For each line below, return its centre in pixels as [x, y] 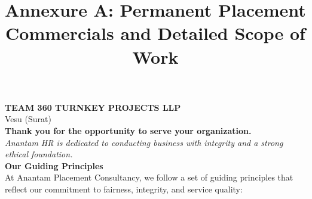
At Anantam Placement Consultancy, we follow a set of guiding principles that [149, 177]
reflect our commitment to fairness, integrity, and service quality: [124, 189]
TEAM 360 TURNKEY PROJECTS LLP [93, 107]
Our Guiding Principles [54, 165]
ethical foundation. [39, 154]
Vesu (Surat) [28, 119]
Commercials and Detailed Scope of [155, 33]
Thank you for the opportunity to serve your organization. [128, 130]
